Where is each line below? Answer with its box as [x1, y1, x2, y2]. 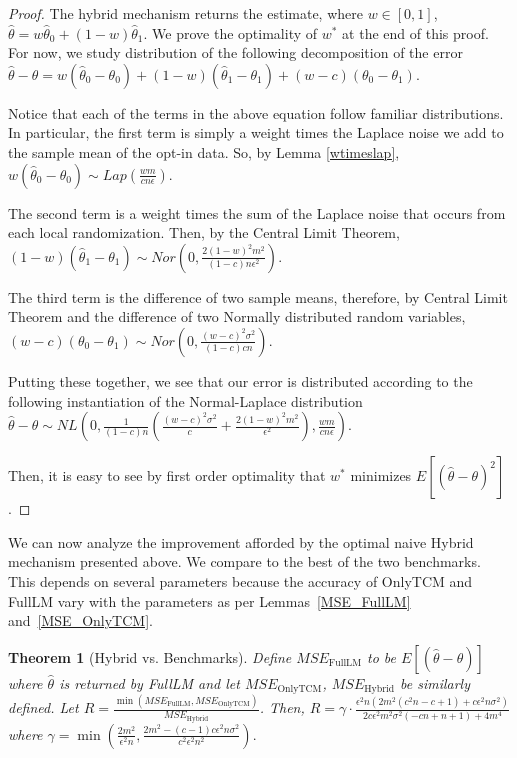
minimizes [350, 465, 412, 486]
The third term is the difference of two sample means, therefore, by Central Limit [8, 286, 508, 307]
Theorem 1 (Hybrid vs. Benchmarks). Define [8, 646, 292, 667]
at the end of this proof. [342, 22, 489, 43]
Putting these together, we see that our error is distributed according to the [8, 370, 473, 391]
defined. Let [8, 697, 79, 718]
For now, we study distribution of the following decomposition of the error [8, 42, 463, 63]
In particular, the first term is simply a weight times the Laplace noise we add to [8, 122, 504, 143]
